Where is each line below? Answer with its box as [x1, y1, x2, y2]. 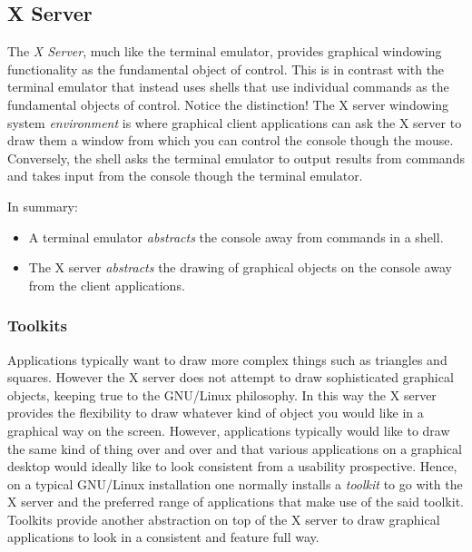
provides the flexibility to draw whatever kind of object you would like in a [7, 403, 424, 422]
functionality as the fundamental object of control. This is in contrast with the [7, 59, 445, 78]
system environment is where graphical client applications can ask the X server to [7, 113, 462, 132]
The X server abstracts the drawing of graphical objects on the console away [28, 258, 452, 277]
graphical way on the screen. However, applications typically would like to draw [7, 420, 450, 439]
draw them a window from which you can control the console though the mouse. [7, 131, 454, 150]
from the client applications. [28, 275, 185, 294]
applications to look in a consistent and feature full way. [7, 527, 320, 547]
